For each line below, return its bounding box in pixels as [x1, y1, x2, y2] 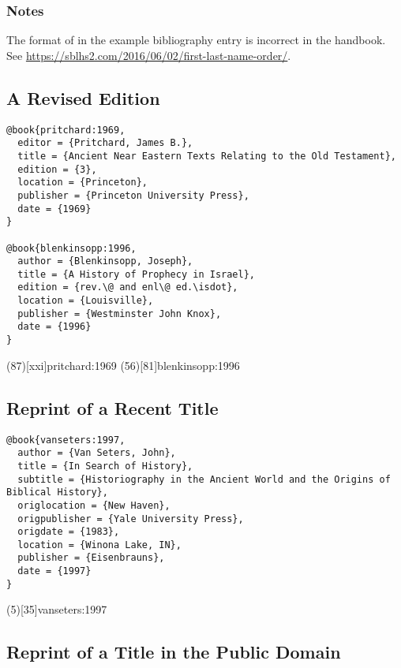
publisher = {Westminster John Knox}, [17, 308, 222, 319]
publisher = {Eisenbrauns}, [17, 552, 165, 564]
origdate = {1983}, [17, 526, 120, 538]
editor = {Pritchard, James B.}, [17, 137, 193, 149]
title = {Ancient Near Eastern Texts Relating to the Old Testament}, [17, 150, 396, 162]
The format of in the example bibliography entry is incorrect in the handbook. [6, 32, 386, 48]
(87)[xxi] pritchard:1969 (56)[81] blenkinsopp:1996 [6, 356, 240, 373]
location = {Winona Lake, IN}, [17, 539, 182, 550]
